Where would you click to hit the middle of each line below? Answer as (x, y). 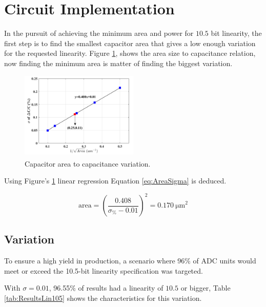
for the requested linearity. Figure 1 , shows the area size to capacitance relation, (130, 53)
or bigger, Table (206, 288)
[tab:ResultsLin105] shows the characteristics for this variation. (103, 298)
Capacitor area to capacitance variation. (88, 163)
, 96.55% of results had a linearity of (106, 288)
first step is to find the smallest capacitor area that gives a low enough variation (130, 43)
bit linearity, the (236, 33)
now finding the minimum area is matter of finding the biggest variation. (118, 63)
